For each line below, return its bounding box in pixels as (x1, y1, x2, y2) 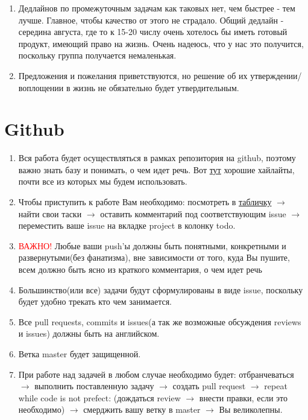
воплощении (18, 81, 64, 94)
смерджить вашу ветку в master (83, 403, 201, 416)
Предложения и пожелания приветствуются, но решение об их (18, 69, 248, 81)
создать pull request (172, 380, 246, 392)
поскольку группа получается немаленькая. (18, 49, 177, 62)
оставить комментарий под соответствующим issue (100, 207, 286, 220)
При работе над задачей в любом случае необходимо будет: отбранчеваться (18, 367, 294, 380)
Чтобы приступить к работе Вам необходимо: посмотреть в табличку (18, 196, 272, 208)
